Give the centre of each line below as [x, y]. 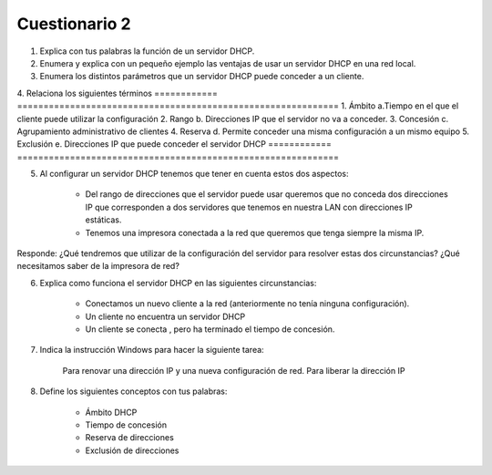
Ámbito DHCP [111, 412]
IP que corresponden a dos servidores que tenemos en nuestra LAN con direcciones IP [249, 207]
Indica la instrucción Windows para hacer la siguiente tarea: [152, 350]
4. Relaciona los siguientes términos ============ [118, 93]
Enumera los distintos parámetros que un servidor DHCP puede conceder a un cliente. [202, 77]
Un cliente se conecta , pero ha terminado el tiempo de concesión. [210, 329]
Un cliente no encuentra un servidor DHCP [165, 316]
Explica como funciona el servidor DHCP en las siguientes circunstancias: [178, 283]
